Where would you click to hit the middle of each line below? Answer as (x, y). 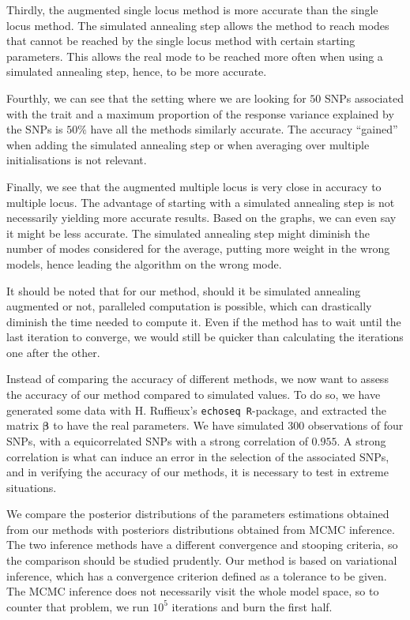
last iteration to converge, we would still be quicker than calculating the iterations (205, 337)
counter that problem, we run (78, 606)
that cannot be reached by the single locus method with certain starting (181, 41)
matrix (23, 425)
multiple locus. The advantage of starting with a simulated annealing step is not (201, 202)
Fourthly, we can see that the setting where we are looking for (156, 98)
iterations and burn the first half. (252, 606)
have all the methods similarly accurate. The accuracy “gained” (244, 129)
